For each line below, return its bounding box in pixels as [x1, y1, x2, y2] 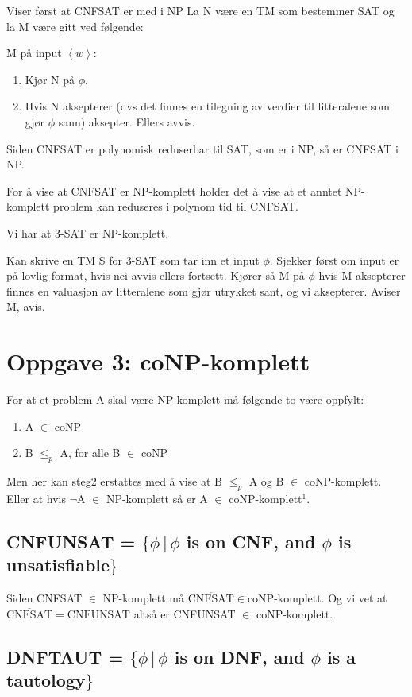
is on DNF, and [174, 644, 305, 668]
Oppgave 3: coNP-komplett [6, 345, 310, 378]
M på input [6, 45, 62, 61]
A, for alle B [60, 444, 121, 461]
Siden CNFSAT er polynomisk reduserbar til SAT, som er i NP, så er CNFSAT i [6, 140, 399, 157]
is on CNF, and [186, 529, 316, 553]
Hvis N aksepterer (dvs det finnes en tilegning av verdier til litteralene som [25, 98, 390, 114]
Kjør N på [25, 71, 75, 87]
